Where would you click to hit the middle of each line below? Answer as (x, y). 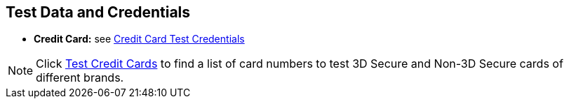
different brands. (80, 78)
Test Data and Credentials (98, 12)
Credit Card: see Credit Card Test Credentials (139, 39)
